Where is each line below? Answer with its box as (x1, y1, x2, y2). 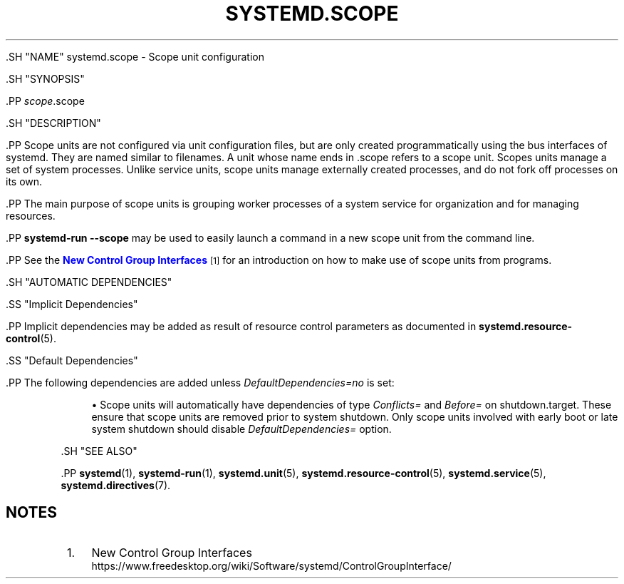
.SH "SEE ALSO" (61, 444, 137, 457)
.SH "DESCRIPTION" (6, 116, 101, 129)
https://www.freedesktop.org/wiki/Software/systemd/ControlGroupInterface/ (91, 559, 452, 572)
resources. (6, 209, 56, 222)
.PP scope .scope (6, 94, 85, 107)
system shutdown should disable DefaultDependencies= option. (91, 422, 392, 435)
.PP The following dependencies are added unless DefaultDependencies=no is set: (6, 376, 395, 389)
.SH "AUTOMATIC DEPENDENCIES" (6, 275, 172, 288)
